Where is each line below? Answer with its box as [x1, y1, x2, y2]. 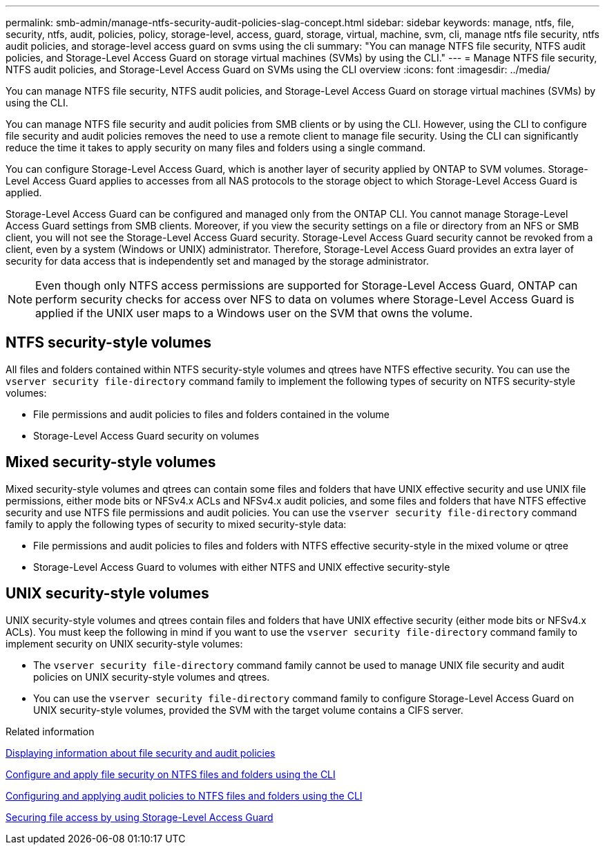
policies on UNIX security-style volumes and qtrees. [33, 670, 270, 683]
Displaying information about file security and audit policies [6, 746, 276, 759]
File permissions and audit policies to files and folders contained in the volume [33, 408, 390, 420]
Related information [6, 725, 95, 737]
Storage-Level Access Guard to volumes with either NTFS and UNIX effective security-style [33, 560, 450, 573]
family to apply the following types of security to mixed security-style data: [6, 518, 347, 530]
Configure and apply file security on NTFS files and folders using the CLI [6, 768, 336, 780]
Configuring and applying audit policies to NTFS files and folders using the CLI [6, 789, 363, 802]
